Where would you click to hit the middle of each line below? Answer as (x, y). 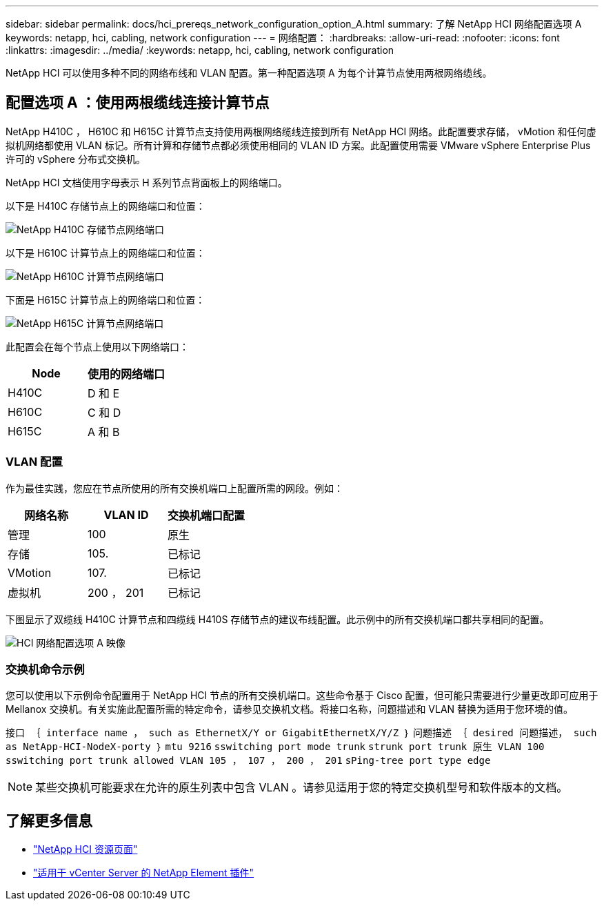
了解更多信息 (49, 820)
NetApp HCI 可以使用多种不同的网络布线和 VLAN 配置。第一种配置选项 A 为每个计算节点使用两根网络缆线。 (249, 73)
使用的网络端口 (127, 374)
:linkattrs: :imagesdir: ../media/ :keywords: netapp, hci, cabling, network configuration (200, 50)
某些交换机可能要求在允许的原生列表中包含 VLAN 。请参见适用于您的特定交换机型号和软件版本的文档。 (302, 788)
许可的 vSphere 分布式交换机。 (75, 159)
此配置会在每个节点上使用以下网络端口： (97, 346)
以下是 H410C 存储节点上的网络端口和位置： (105, 206)
